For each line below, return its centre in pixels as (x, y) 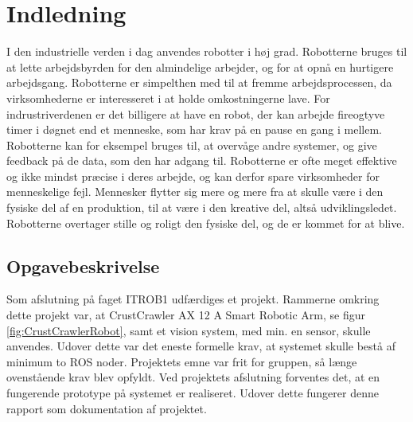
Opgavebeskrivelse (83, 266)
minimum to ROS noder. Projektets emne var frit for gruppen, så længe (182, 361)
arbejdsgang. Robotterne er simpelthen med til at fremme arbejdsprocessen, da (199, 82)
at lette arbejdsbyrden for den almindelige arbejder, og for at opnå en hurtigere (200, 66)
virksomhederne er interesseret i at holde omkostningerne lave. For (168, 98)
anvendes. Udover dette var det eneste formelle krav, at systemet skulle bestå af (201, 346)
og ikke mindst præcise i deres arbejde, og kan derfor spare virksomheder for (193, 176)
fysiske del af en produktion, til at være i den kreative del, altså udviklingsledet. (202, 207)
